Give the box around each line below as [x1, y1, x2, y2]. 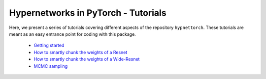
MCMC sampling [33, 63, 68, 69]
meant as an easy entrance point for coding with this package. [9, 31, 136, 37]
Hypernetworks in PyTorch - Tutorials [9, 7, 167, 18]
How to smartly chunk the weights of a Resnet [33, 49, 128, 55]
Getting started [33, 42, 65, 49]
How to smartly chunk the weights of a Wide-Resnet [33, 56, 140, 62]
